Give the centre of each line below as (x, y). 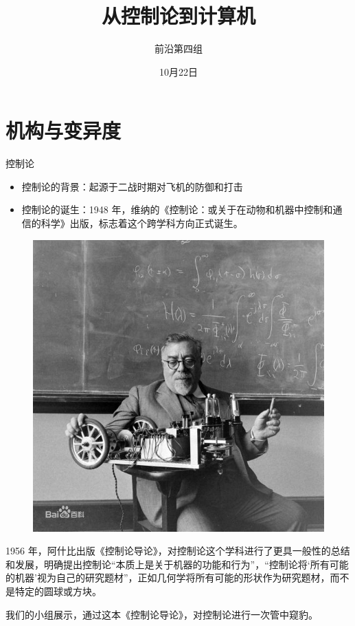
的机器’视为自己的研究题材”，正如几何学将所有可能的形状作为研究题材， (168, 578)
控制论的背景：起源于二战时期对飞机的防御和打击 (132, 186)
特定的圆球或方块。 (58, 591)
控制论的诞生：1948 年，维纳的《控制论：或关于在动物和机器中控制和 (177, 209)
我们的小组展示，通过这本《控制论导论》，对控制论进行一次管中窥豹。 (162, 614)
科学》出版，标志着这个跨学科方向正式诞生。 (142, 223)
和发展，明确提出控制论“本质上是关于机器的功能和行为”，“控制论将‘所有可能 (177, 564)
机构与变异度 (64, 130)
